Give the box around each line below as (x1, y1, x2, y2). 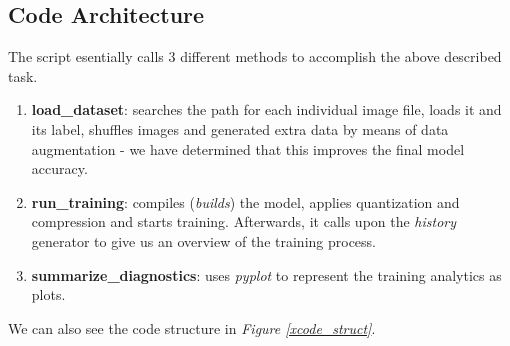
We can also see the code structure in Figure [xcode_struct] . (8, 317, 376, 338)
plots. (31, 284, 66, 305)
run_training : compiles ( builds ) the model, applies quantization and (31, 191, 460, 212)
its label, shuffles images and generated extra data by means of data (31, 118, 449, 139)
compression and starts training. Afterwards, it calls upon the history (31, 211, 457, 232)
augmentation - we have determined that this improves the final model (31, 138, 465, 159)
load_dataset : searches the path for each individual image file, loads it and (31, 99, 502, 120)
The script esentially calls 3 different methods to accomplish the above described (8, 46, 502, 67)
